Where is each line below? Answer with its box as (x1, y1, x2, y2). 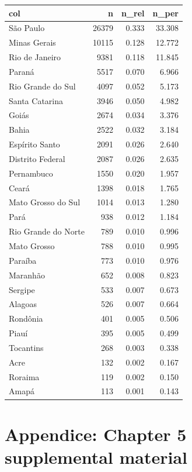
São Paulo (9, 22, 45, 34)
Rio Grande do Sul (9, 80, 76, 92)
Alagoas (9, 298, 37, 310)
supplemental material (5, 445, 188, 468)
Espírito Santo (9, 138, 60, 150)
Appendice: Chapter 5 (5, 422, 187, 446)
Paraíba (9, 254, 37, 266)
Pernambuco (9, 167, 53, 179)
